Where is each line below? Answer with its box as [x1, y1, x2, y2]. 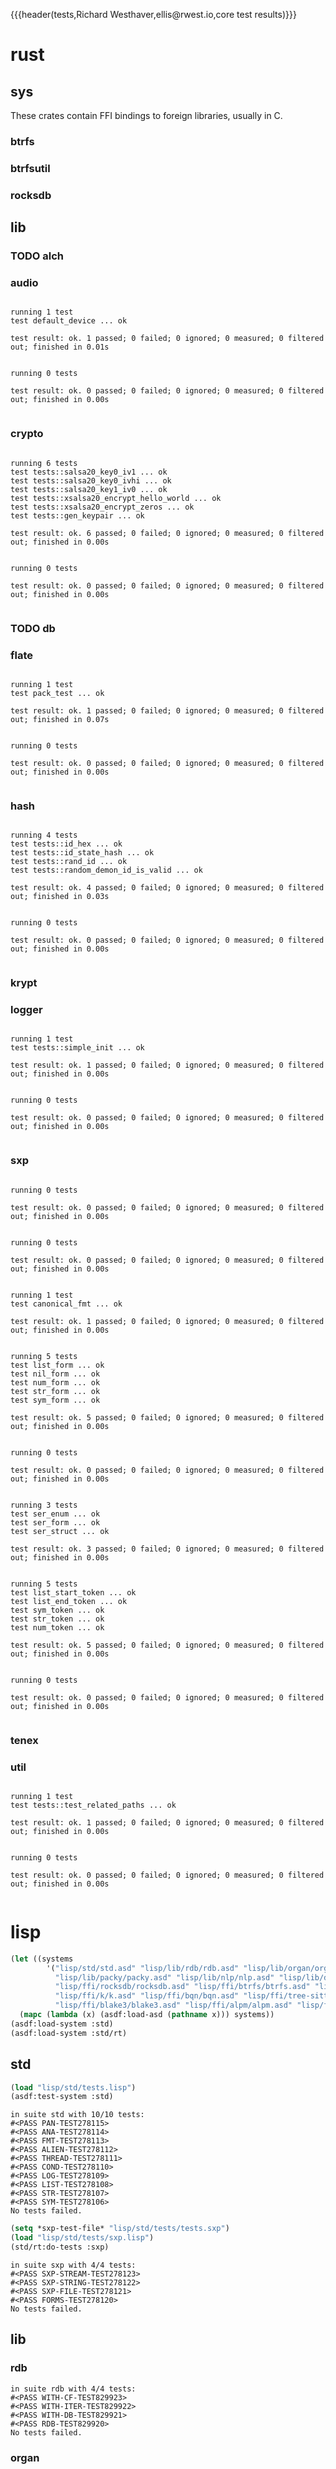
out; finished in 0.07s [10, 714, 110, 724]
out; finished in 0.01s [10, 342, 110, 353]
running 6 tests [10, 458, 78, 468]
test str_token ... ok [10, 1614, 105, 1624]
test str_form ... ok [10, 1386, 101, 1396]
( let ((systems [10, 1954, 74, 1964]
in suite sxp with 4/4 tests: [10, 2260, 137, 2270]
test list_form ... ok [10, 1360, 105, 1370]
